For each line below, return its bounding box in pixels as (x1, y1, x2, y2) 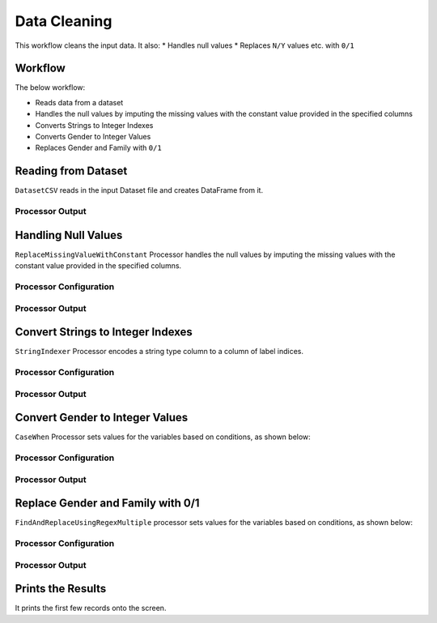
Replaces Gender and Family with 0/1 (35, 143, 162, 153)
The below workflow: (15, 83, 86, 92)
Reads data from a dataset (35, 97, 124, 107)
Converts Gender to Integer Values (35, 132, 151, 142)
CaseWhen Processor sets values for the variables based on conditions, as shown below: (15, 432, 311, 442)
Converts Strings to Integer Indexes (35, 120, 154, 130)
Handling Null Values (15, 228, 123, 242)
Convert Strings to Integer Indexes (15, 325, 193, 339)
